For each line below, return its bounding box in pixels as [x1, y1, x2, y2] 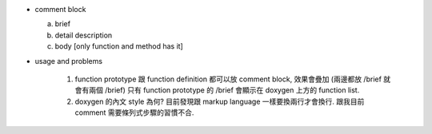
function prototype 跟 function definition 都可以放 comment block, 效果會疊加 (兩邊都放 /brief [74, 74, 382, 84]
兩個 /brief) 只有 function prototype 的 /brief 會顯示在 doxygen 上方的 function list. [88, 85, 360, 95]
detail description [54, 30, 113, 40]
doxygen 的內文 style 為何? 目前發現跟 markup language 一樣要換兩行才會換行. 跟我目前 [74, 97, 365, 106]
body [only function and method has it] [54, 41, 183, 51]
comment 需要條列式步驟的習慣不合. [74, 108, 194, 117]
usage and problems [34, 56, 103, 65]
